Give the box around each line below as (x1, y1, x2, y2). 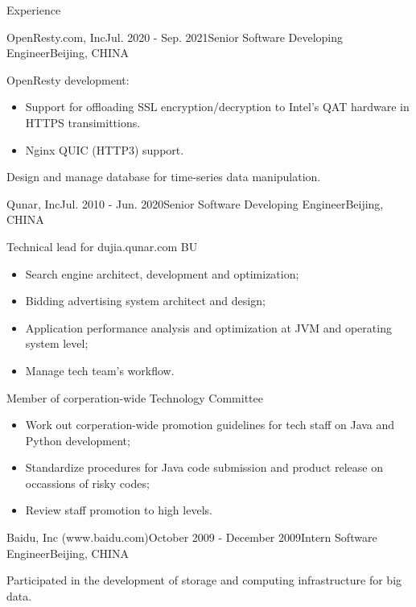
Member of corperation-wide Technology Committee (6, 389, 263, 406)
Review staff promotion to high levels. (25, 502, 212, 518)
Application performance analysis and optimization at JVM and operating (25, 319, 392, 336)
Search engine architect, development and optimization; (25, 265, 299, 282)
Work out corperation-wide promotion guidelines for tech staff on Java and (25, 416, 395, 433)
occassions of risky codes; (25, 474, 150, 491)
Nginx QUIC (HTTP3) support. (25, 141, 184, 158)
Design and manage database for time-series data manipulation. (6, 168, 321, 185)
